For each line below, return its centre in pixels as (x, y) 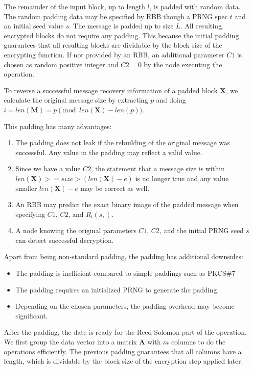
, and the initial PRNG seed (201, 230)
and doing (171, 100)
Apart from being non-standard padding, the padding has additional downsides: (124, 256)
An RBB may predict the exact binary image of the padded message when (127, 204)
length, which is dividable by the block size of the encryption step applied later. (124, 361)
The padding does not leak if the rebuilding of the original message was (123, 143)
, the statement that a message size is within (158, 169)
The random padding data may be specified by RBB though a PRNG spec (116, 16)
